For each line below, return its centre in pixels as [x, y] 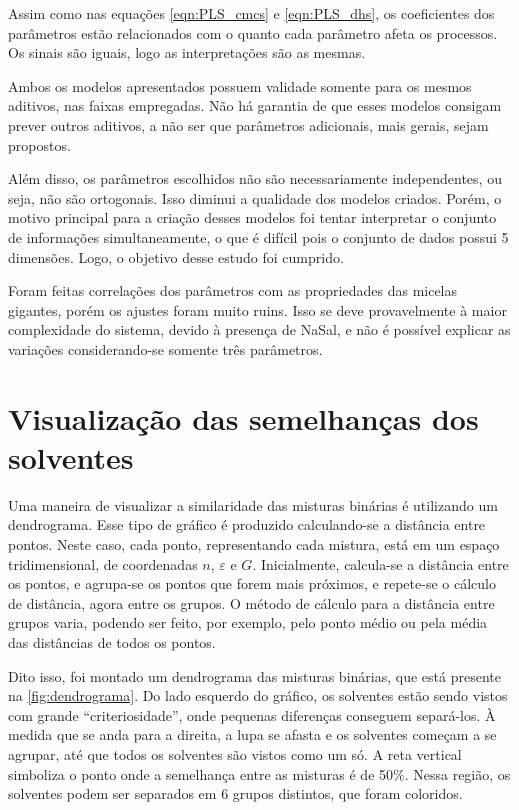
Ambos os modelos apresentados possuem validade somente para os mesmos [240, 85]
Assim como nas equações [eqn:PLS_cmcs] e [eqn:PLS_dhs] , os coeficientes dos [251, 13]
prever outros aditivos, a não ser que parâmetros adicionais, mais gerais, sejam [248, 124]
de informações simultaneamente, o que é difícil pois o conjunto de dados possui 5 [258, 236]
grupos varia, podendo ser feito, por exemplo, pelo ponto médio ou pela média [248, 622]
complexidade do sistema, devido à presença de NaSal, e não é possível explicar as [259, 329]
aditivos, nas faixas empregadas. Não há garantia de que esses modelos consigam [255, 105]
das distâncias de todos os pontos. [112, 641]
